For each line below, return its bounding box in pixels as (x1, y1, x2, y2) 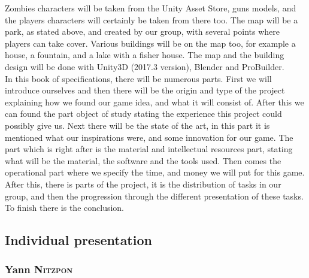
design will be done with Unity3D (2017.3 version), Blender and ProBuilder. (5, 60, 284, 72)
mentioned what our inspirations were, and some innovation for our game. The (5, 131, 293, 143)
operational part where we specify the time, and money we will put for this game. (5, 166, 305, 179)
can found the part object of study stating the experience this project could (5, 107, 282, 120)
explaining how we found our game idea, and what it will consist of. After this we (5, 95, 304, 108)
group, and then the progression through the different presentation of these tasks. (5, 189, 304, 202)
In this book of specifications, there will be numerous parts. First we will (5, 72, 272, 84)
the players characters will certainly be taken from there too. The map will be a (5, 13, 298, 26)
